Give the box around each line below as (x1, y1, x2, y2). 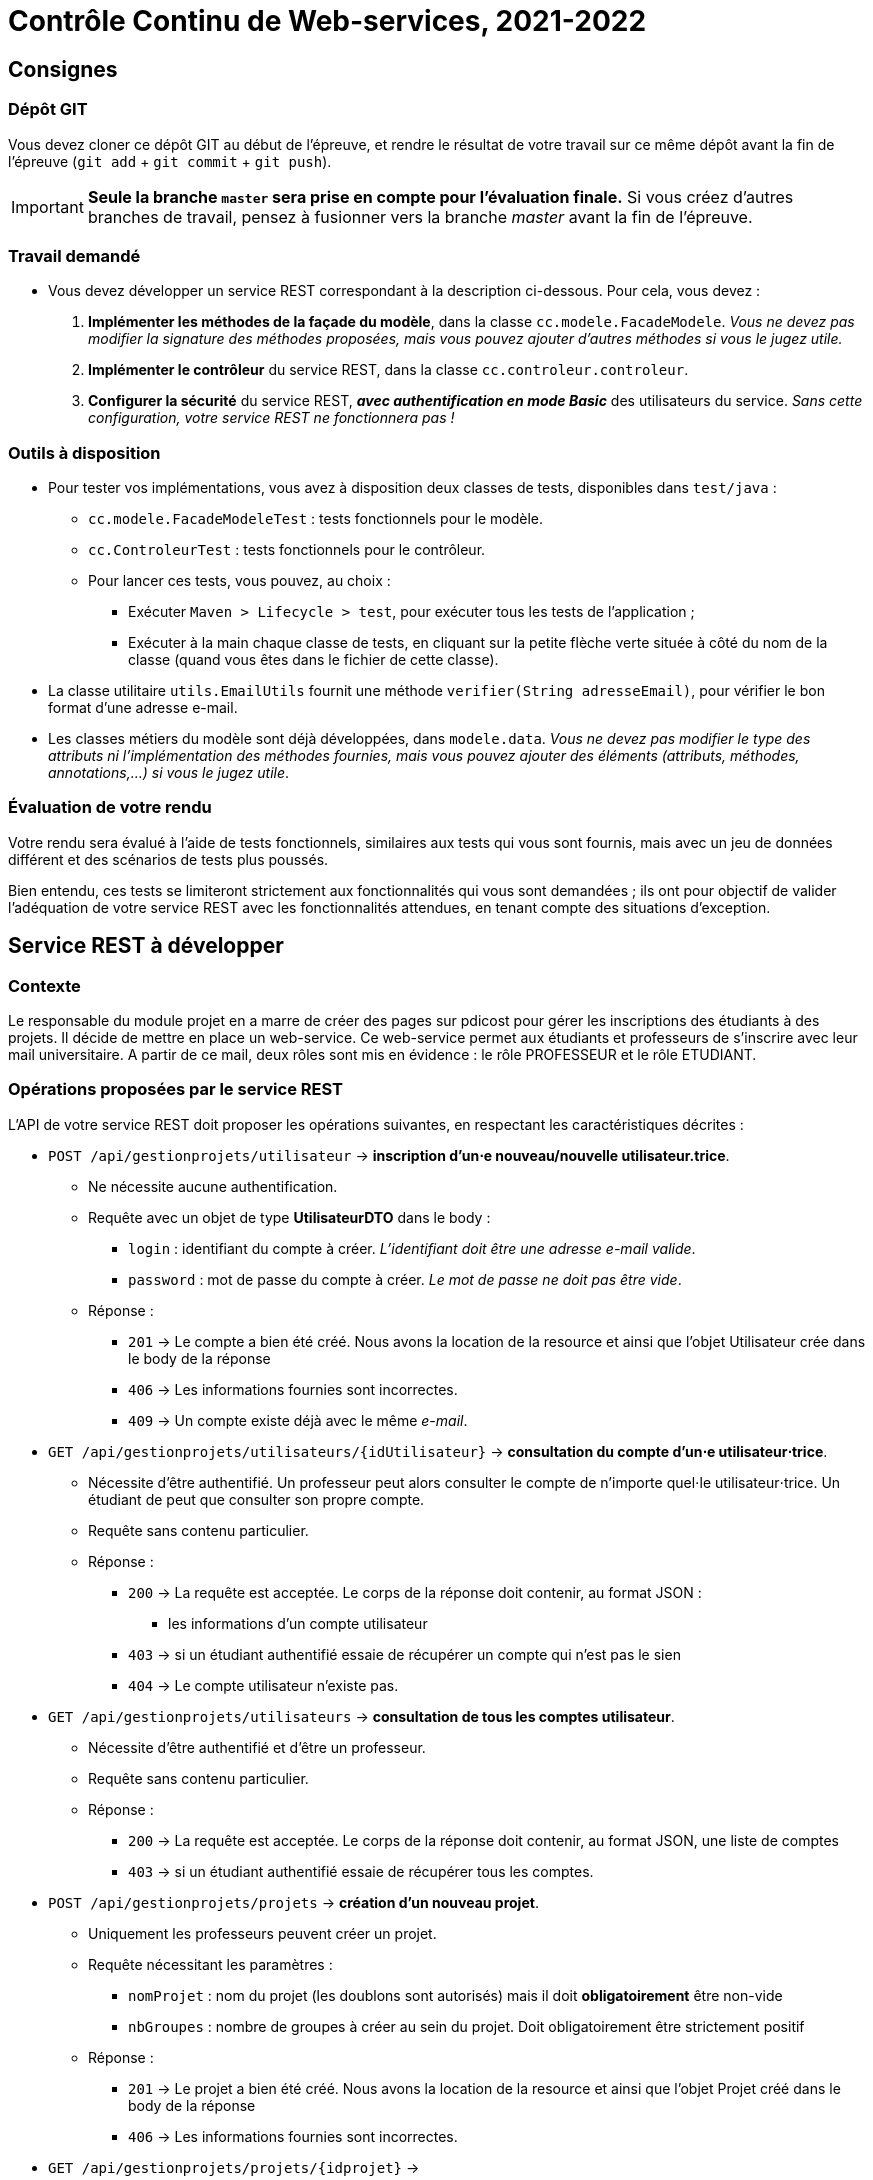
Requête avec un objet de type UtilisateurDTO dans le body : (88, 1208, 491, 1226)
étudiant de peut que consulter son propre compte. (88, 1490, 425, 1508)
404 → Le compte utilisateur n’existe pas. (128, 1676, 399, 1694)
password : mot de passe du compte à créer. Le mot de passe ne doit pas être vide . (128, 1270, 682, 1288)
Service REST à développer (8, 933, 284, 959)
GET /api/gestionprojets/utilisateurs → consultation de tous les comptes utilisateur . (48, 1707, 675, 1725)
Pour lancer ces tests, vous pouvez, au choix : (88, 572, 391, 590)
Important (11, 196, 84, 217)
